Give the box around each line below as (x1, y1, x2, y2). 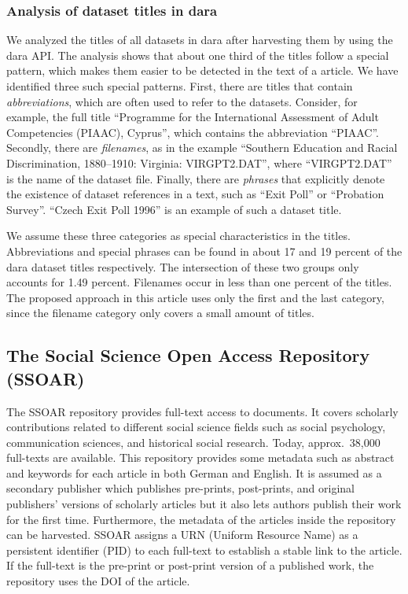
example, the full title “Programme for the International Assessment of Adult (6, 109, 379, 125)
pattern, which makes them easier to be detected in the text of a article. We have (6, 62, 399, 79)
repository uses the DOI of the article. (6, 573, 190, 589)
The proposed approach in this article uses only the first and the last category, (6, 289, 384, 305)
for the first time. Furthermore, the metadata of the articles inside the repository (6, 511, 396, 527)
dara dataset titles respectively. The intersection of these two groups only (6, 258, 359, 275)
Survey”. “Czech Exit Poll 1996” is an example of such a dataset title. (6, 201, 342, 217)
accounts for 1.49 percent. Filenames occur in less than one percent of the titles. (6, 274, 392, 290)
